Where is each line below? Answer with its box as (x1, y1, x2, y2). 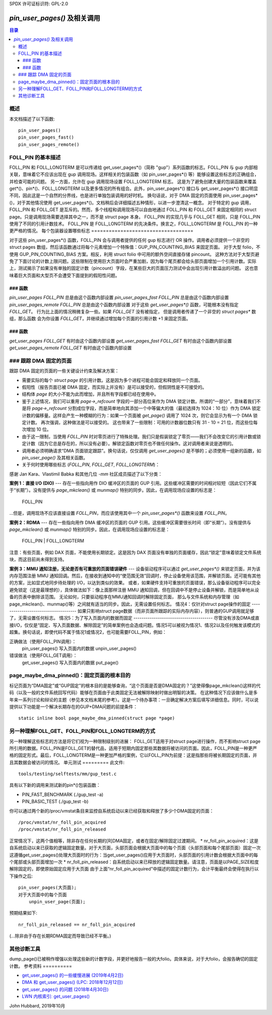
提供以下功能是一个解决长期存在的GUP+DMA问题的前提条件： (9, 703, 138, 710)
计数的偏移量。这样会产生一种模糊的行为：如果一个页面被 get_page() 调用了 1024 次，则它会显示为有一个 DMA (22, 412, 252, 418)
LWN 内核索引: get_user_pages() (22, 993, 90, 999)
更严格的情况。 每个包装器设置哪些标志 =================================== (9, 228, 194, 234)
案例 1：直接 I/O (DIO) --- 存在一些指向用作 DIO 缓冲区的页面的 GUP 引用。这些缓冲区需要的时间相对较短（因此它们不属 (9, 480, 257, 486)
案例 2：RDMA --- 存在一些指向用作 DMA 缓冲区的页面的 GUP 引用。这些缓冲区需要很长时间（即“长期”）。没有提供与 (9, 519, 251, 525)
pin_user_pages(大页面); (18, 885, 77, 891)
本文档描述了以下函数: (9, 116, 55, 122)
